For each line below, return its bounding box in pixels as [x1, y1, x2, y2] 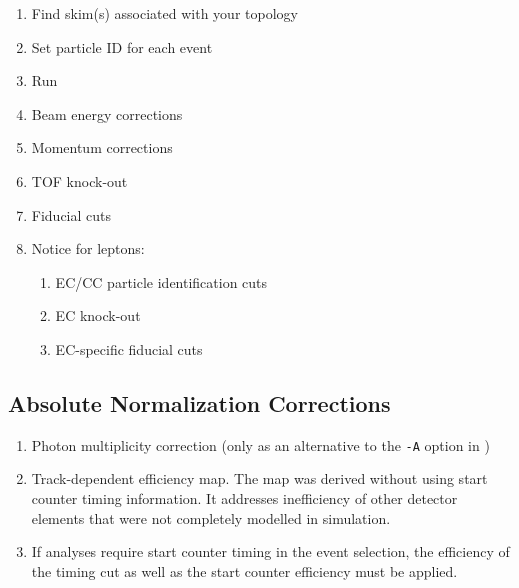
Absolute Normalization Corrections [8, 387, 391, 418]
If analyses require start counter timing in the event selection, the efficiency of [31, 541, 510, 562]
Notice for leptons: [31, 238, 145, 259]
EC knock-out [55, 305, 141, 326]
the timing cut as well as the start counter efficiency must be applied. [31, 560, 458, 581]
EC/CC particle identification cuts [55, 271, 268, 292]
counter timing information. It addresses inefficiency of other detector [31, 487, 458, 508]
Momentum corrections [31, 137, 173, 158]
